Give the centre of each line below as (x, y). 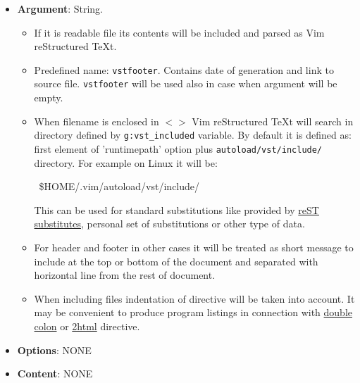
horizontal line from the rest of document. (125, 275)
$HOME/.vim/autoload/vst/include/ (119, 186)
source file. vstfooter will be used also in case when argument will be (186, 83)
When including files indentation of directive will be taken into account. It (194, 298)
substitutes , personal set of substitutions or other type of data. (169, 224)
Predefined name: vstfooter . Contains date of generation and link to (184, 69)
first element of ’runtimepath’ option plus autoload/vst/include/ (178, 148)
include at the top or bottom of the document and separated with (176, 261)
